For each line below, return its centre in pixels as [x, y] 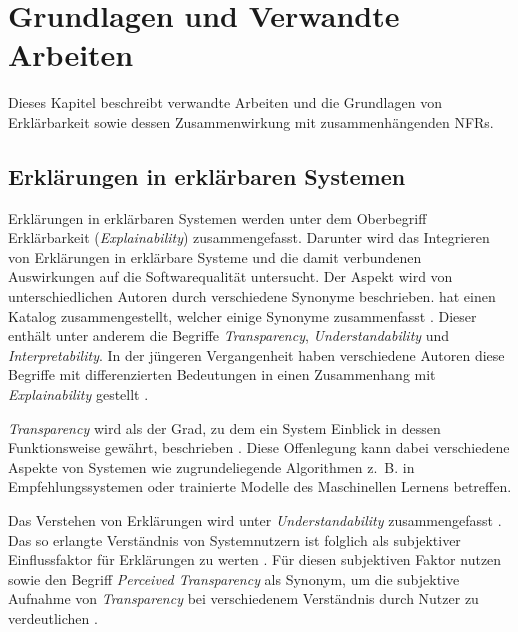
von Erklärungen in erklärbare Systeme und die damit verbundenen [215, 256]
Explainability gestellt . [78, 394]
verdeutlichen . [53, 617]
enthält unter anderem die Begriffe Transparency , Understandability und [229, 335]
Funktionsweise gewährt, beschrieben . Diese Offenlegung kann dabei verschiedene [259, 447]
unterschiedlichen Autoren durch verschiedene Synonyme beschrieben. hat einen [252, 296]
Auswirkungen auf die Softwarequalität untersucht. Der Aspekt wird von [230, 276]
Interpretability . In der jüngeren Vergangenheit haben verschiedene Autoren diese [256, 354]
